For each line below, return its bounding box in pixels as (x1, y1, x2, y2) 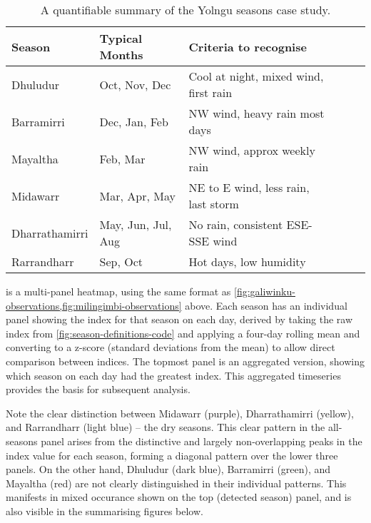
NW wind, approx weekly (188, 142, 315, 158)
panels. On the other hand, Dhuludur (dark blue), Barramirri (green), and (6, 462, 331, 477)
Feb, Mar (99, 150, 146, 167)
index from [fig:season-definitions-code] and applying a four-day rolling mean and (6, 325, 360, 340)
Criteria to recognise (188, 38, 307, 55)
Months (99, 46, 143, 63)
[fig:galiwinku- (233, 284, 295, 298)
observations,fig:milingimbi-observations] (6, 298, 182, 313)
